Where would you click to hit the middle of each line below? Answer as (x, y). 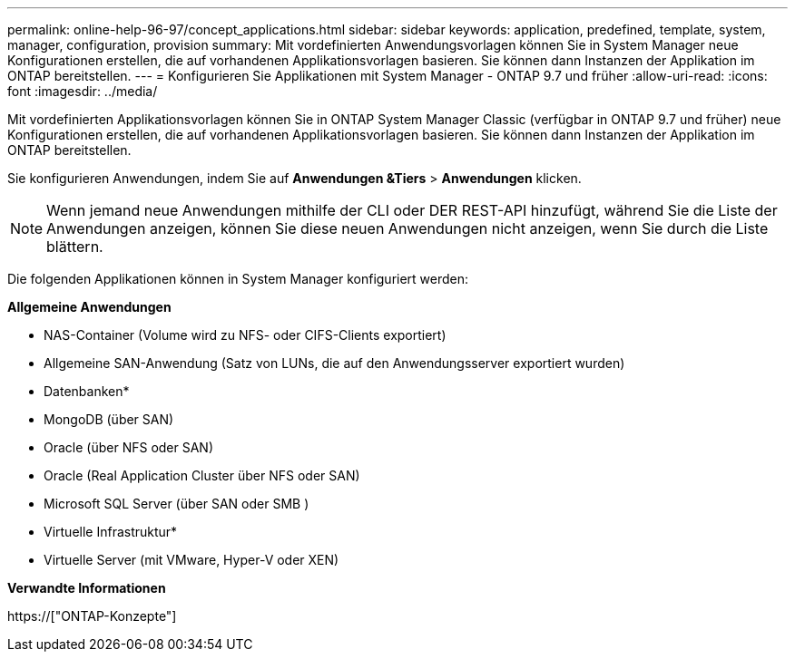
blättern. (75, 247)
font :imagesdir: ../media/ (83, 91)
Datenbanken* (87, 391)
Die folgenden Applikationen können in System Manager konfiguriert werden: (238, 279)
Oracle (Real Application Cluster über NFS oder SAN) (202, 475)
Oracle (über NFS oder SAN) (129, 447)
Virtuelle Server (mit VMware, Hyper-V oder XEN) (191, 560)
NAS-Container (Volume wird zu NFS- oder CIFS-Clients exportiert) (245, 335)
